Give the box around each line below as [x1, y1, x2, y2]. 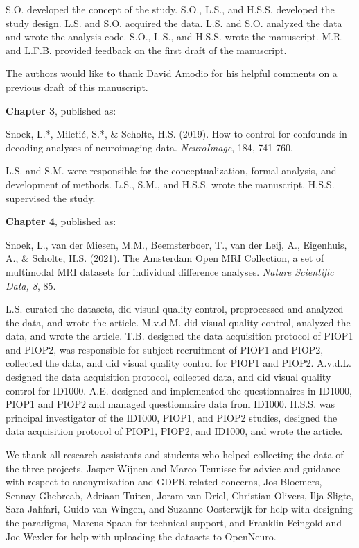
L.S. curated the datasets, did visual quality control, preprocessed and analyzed [6, 301, 344, 316]
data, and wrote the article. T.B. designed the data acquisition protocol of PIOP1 [6, 329, 353, 343]
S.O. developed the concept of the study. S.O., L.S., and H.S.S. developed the [6, 2, 335, 16]
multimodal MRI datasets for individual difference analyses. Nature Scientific [6, 264, 334, 279]
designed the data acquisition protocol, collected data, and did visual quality [6, 370, 331, 384]
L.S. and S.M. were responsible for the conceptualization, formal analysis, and [6, 163, 337, 178]
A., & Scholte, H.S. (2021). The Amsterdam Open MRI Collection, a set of [6, 251, 324, 265]
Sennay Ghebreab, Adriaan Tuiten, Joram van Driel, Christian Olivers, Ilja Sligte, [6, 488, 354, 502]
